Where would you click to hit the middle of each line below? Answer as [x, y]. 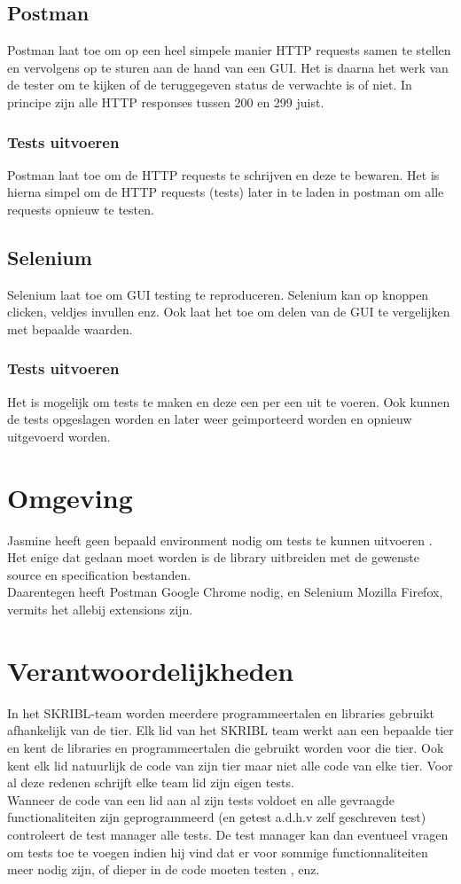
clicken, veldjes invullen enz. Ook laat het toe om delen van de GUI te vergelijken [229, 312]
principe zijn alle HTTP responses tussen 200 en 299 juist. [166, 102]
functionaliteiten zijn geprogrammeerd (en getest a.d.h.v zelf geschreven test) [217, 817]
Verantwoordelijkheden [151, 670]
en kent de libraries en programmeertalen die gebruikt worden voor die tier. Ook [226, 747]
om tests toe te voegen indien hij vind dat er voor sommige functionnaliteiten [218, 852]
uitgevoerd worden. [59, 436]
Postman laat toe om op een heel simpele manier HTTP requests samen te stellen [229, 50]
